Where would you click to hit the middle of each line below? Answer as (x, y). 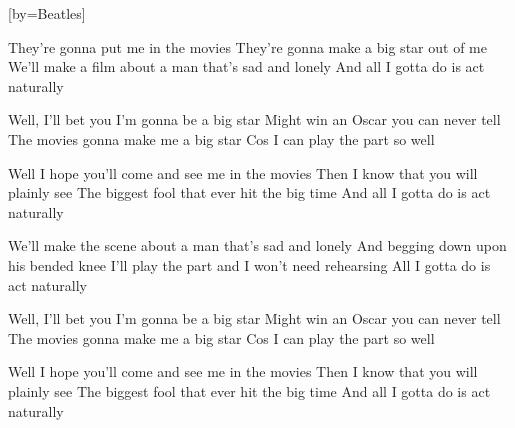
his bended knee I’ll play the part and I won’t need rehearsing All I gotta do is (249, 264)
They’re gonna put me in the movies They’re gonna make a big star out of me (247, 46)
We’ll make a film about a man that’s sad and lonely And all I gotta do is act (246, 66)
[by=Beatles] (47, 13)
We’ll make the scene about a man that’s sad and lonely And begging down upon (257, 245)
